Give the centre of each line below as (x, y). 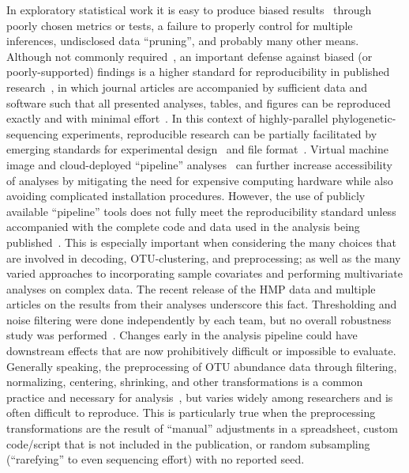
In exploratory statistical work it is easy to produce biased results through (189, 9)
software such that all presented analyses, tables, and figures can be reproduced (199, 102)
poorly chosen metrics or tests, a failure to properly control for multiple (180, 25)
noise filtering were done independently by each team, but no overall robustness (199, 319)
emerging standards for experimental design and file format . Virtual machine (197, 149)
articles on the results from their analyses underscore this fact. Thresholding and (202, 304)
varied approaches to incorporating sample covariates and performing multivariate (204, 273)
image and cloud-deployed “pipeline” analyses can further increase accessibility (199, 164)
